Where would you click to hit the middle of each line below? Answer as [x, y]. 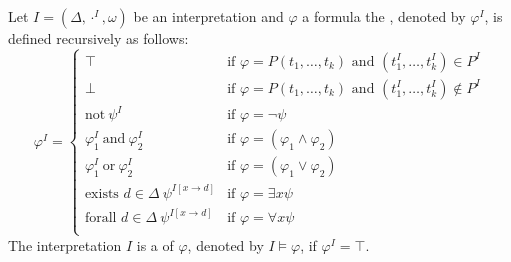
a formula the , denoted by [384, 16]
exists [101, 193]
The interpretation [65, 244]
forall [100, 218]
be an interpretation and [208, 16]
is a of [155, 244]
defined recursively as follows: [98, 38]
